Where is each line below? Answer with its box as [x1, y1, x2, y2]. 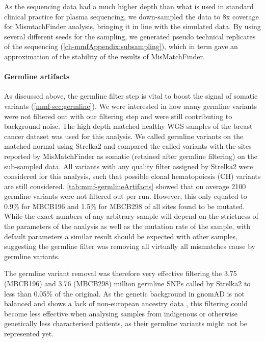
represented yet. [4, 328, 54, 339]
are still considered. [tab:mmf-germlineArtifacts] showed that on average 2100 [4, 180, 246, 191]
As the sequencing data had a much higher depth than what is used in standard [4, 1, 254, 11]
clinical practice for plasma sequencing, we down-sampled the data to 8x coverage [4, 11, 259, 21]
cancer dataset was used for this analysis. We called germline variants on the [4, 130, 244, 141]
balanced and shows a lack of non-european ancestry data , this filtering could [4, 298, 248, 309]
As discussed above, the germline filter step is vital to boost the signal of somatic [4, 90, 258, 101]
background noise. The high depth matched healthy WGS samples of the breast [4, 121, 253, 131]
